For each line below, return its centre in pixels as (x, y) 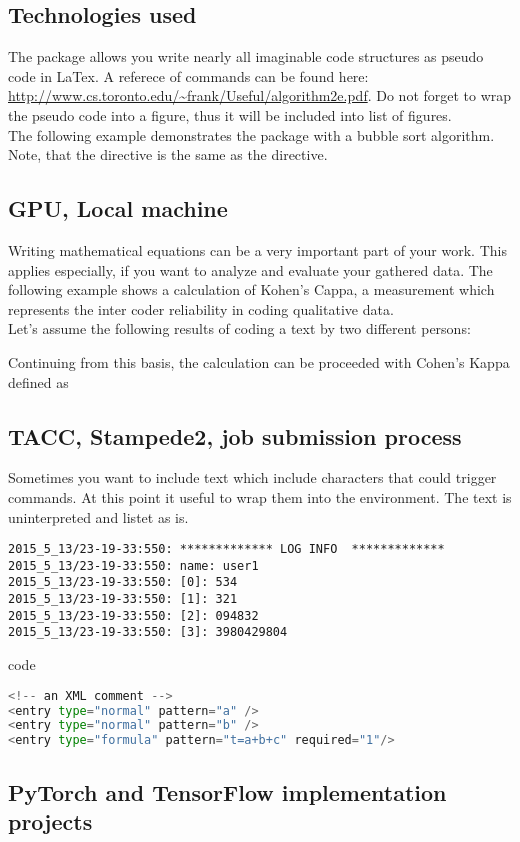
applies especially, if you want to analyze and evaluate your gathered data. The (250, 269)
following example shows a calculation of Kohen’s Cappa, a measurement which (251, 289)
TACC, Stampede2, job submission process (235, 435)
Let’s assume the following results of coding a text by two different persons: (239, 328)
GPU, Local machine (118, 208)
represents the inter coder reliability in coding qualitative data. (201, 308)
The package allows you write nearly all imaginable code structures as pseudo (246, 56)
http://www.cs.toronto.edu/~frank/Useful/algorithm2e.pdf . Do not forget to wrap (260, 95)
